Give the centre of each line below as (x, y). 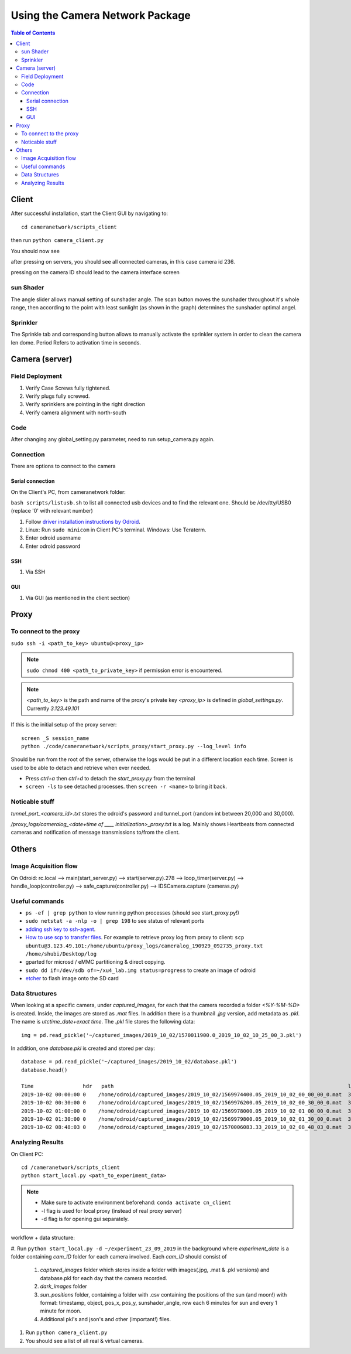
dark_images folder (63, 1287)
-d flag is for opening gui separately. (85, 1219)
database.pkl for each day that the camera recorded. (104, 1278)
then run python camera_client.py (57, 240)
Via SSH (35, 572)
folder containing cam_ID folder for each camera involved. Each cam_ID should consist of (119, 1257)
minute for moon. (61, 1311)
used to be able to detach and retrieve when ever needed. (81, 768)
